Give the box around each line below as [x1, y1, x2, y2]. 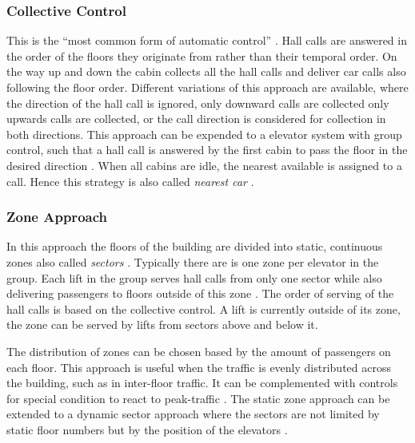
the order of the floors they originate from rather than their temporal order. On [6, 47, 397, 64]
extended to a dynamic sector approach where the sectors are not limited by [6, 405, 380, 422]
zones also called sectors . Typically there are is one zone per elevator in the [6, 253, 379, 270]
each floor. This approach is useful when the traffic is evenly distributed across [6, 358, 391, 375]
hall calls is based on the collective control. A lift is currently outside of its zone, [6, 300, 401, 317]
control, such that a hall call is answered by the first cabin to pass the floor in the [6, 141, 408, 158]
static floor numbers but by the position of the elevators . [6, 421, 288, 437]
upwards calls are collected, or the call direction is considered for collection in [6, 110, 386, 127]
